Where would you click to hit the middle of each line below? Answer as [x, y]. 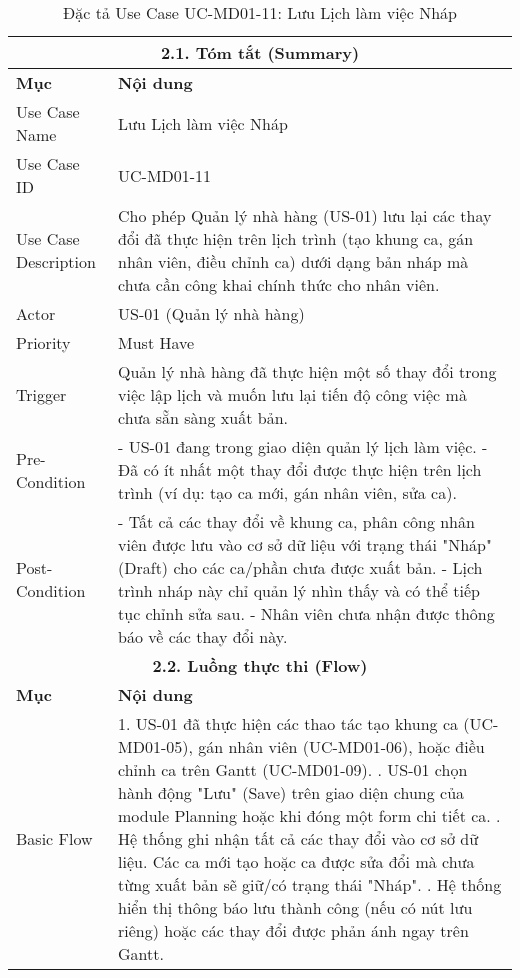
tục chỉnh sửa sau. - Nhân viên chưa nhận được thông [306, 613]
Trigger [41, 394]
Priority [43, 342]
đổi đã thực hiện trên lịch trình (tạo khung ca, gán [296, 238]
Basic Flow [54, 838]
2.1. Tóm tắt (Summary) [260, 52]
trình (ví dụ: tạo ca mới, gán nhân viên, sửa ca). [287, 492]
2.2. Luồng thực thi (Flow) [260, 665]
